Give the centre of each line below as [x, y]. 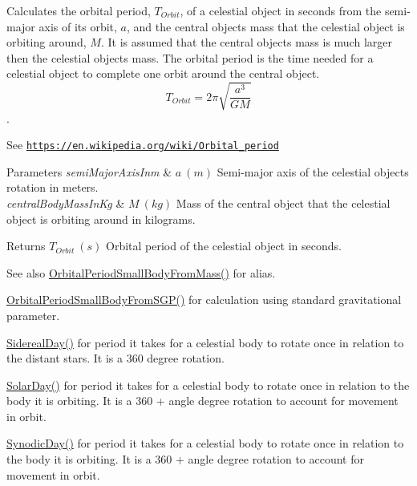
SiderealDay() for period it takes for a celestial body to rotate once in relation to [205, 342]
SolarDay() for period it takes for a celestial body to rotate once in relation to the [208, 385]
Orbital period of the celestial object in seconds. [224, 246]
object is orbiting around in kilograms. [101, 219]
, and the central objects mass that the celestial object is [265, 26]
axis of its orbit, [78, 26]
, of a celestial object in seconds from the [281, 10]
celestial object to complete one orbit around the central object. [163, 73]
